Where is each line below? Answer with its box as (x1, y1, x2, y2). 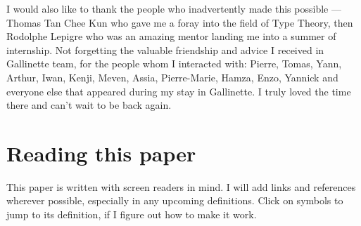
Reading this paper (6, 138, 196, 167)
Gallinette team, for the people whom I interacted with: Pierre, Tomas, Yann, (6, 56, 342, 71)
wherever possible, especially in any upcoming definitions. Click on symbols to (6, 193, 343, 208)
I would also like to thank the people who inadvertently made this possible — (6, 1, 341, 15)
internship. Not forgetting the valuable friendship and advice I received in (6, 42, 324, 57)
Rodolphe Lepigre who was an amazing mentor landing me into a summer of (6, 29, 336, 44)
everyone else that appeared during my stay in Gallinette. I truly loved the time (6, 84, 351, 98)
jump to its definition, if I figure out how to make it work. (6, 207, 257, 222)
